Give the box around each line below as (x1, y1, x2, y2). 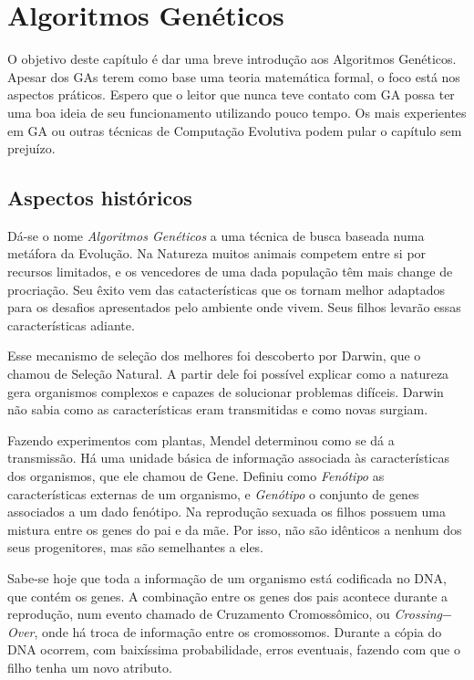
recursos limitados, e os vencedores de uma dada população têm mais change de (7, 262, 453, 281)
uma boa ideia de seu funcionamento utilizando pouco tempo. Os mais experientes (7, 102, 467, 121)
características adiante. (7, 315, 135, 334)
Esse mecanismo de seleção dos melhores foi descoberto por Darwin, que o (7, 346, 421, 365)
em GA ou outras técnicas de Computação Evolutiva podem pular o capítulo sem (7, 120, 462, 140)
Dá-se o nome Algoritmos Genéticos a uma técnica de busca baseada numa (7, 225, 425, 245)
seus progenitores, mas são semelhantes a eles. (7, 538, 264, 557)
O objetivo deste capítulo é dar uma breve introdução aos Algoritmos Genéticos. (7, 49, 457, 68)
